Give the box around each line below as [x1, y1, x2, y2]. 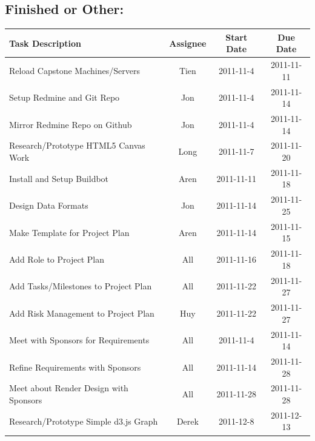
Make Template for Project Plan [9, 226, 130, 238]
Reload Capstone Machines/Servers [9, 64, 140, 76]
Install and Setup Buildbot [9, 172, 109, 184]
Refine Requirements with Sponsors [9, 360, 141, 373]
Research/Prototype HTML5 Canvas [9, 139, 145, 152]
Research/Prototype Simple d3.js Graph [9, 414, 158, 427]
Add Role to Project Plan [9, 253, 104, 265]
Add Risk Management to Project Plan [9, 306, 154, 319]
